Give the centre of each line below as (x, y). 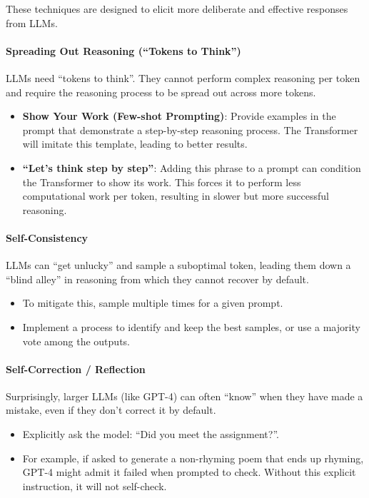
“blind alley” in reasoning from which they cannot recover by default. (157, 279)
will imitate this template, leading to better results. (135, 144)
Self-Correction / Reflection (76, 369)
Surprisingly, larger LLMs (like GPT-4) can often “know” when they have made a (184, 396)
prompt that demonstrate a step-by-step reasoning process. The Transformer (190, 129)
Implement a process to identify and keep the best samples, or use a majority (191, 326)
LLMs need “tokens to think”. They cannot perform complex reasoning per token (183, 77)
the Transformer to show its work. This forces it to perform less (162, 182)
